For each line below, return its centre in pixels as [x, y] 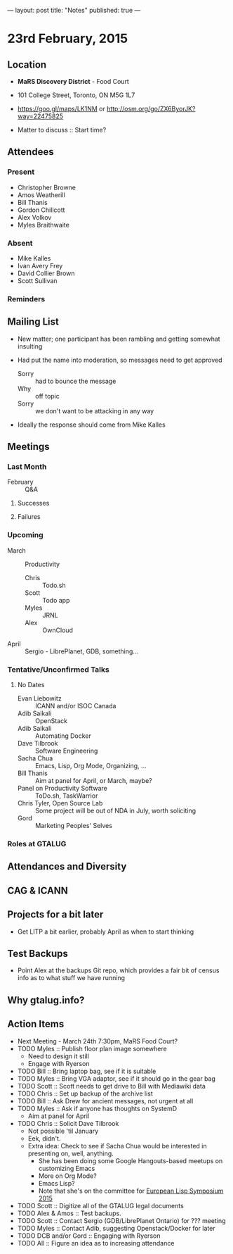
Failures [29, 517]
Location [27, 64]
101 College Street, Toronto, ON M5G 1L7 [76, 95]
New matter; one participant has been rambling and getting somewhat [119, 339]
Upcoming [25, 535]
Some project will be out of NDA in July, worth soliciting [115, 810]
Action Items [36, 1024]
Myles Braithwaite [44, 225]
